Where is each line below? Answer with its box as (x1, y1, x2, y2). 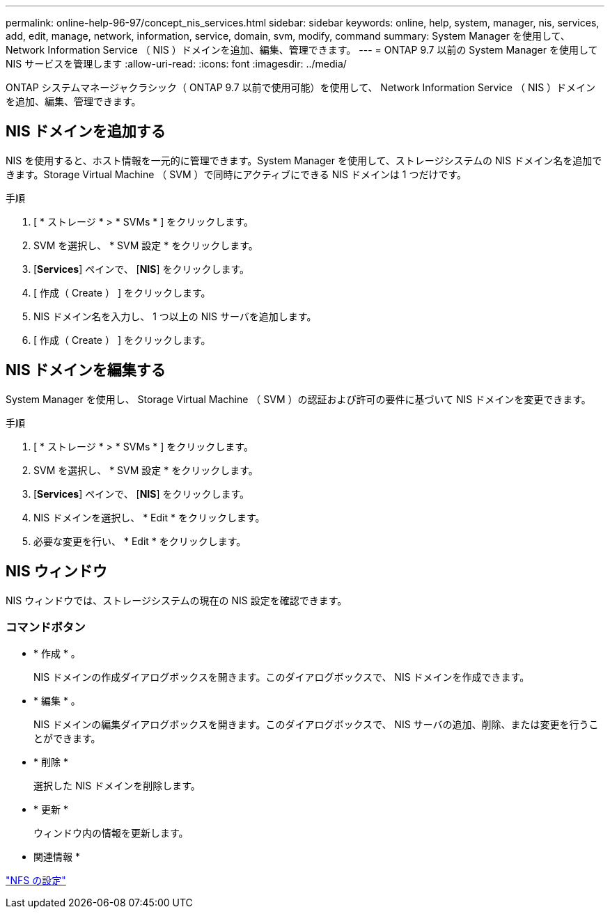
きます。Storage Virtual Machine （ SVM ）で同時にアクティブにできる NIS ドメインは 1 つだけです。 (6, 168, 467, 180)
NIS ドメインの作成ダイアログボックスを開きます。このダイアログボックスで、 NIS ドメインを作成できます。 (33, 671, 530, 684)
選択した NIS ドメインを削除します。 (33, 780, 201, 792)
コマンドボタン (6, 620, 86, 634)
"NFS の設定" (6, 874, 66, 887)
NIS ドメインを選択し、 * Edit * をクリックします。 (33, 511, 265, 523)
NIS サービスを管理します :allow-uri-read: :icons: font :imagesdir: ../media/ (6, 58, 347, 70)
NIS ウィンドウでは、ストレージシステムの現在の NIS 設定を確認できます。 (6, 594, 347, 606)
